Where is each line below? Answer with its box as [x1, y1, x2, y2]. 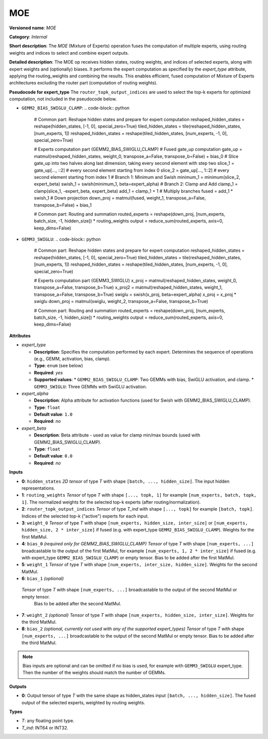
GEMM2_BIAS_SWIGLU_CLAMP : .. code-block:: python [21, 105, 130, 111]
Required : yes [34, 369, 63, 375]
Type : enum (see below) [34, 363, 83, 369]
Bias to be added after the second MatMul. [34, 601, 122, 607]
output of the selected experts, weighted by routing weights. [21, 699, 145, 705]
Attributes [9, 333, 31, 339]
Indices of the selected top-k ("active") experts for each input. [21, 513, 149, 519]
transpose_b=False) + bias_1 [34, 202, 92, 208]
